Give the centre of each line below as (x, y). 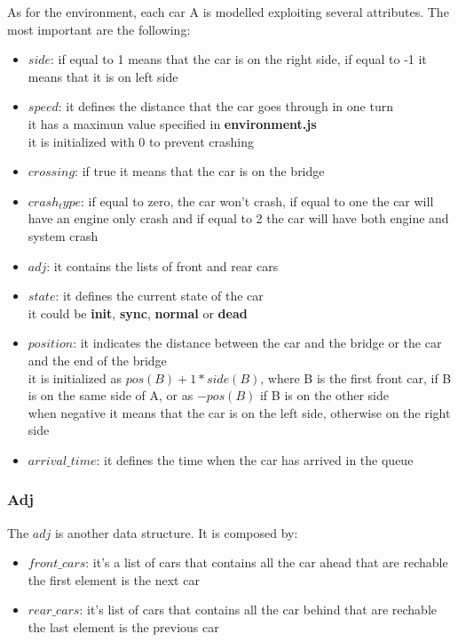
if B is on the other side (324, 395)
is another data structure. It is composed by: (176, 532)
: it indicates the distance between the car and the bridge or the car (257, 343)
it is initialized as (75, 377)
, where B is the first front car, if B (356, 377)
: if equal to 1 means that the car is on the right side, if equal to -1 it (239, 59)
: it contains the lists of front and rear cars (162, 265)
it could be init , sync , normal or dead (138, 313)
